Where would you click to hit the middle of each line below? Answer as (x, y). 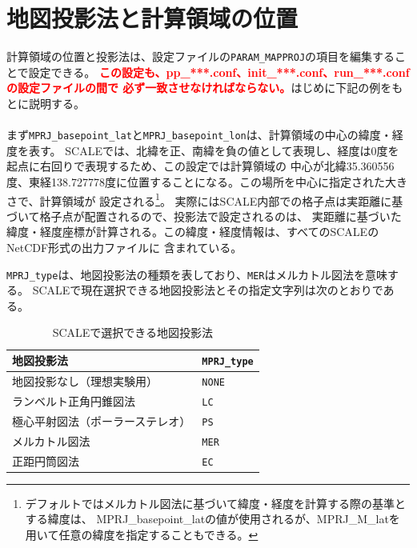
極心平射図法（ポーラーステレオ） (102, 420)
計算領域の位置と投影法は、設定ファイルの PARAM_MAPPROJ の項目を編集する (201, 56)
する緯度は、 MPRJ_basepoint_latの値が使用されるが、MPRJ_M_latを (213, 519)
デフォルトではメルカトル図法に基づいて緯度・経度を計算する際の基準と (215, 503)
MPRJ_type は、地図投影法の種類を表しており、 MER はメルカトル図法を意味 (197, 274)
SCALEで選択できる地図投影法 (133, 332)
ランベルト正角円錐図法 (74, 400)
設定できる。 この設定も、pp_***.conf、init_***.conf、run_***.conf (219, 72)
